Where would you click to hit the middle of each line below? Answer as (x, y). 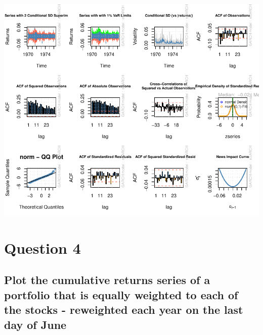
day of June (35, 324)
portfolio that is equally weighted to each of (121, 294)
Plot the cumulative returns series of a (107, 280)
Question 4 (42, 247)
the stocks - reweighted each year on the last (124, 310)
